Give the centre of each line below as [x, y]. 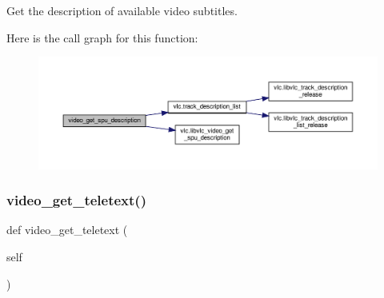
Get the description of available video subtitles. [122, 10]
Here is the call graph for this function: [102, 37]
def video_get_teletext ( [67, 230]
